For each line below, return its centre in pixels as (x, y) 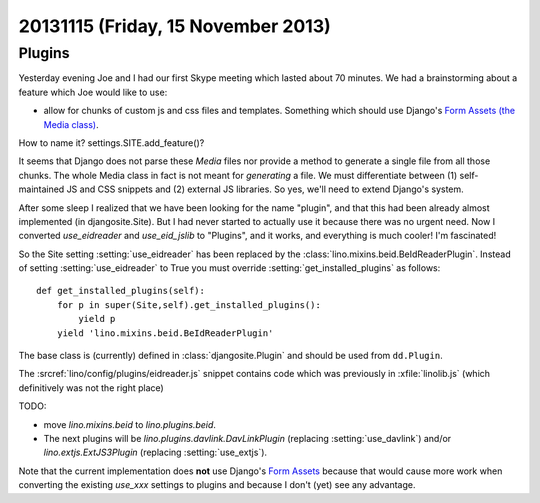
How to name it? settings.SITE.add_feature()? (111, 142)
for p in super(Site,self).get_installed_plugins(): (189, 304)
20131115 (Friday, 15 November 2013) (175, 26)
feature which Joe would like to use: (93, 92)
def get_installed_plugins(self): (120, 291)
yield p (97, 319)
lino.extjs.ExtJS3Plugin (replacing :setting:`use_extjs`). (155, 452)
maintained (41, 189)
